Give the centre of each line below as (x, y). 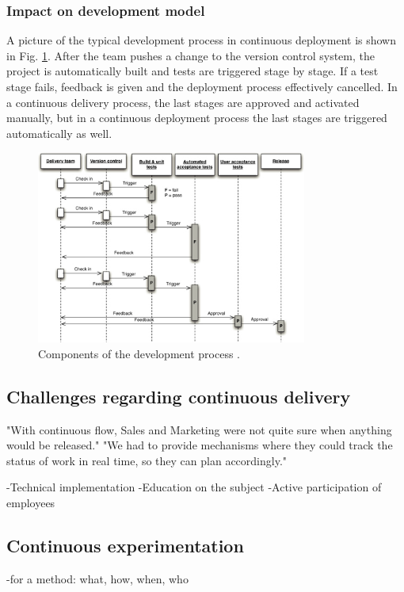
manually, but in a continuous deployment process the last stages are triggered (197, 118)
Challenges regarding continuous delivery (179, 396)
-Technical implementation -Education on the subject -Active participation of (194, 487)
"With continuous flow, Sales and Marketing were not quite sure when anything (199, 429)
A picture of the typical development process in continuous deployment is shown (201, 40)
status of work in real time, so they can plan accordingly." (147, 460)
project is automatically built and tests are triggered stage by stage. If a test (192, 71)
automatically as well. (59, 133)
